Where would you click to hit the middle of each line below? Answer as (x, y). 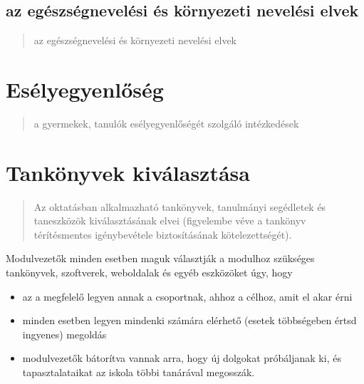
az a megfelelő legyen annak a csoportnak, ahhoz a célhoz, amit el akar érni (187, 296)
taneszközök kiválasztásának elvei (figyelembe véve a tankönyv (170, 220)
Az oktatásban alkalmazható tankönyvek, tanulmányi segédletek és (180, 206)
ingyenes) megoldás (64, 334)
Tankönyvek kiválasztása (128, 172)
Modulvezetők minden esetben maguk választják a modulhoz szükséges (160, 258)
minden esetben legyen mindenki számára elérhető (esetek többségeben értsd (189, 320)
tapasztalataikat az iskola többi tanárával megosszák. (139, 372)
